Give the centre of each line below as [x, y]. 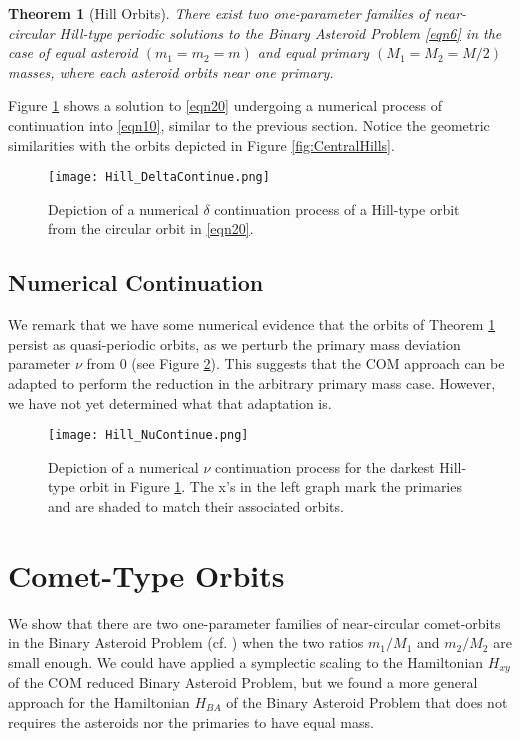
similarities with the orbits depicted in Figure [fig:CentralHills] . [201, 144]
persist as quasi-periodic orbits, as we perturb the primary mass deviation [234, 343]
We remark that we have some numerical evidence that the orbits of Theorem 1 [252, 324]
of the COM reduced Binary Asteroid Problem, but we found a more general [243, 682]
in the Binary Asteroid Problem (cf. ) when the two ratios [186, 642]
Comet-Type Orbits [146, 574]
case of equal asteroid [73, 52]
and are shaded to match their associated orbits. [196, 506]
